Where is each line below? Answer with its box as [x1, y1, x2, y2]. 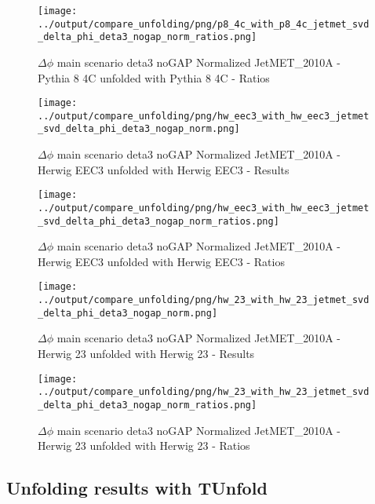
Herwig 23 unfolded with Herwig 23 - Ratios [38, 437, 250, 454]
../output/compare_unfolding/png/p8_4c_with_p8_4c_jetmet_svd [38, 18, 370, 30]
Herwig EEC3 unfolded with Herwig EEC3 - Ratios [38, 253, 285, 269]
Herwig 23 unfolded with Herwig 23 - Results [38, 345, 255, 362]
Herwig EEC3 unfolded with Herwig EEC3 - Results [38, 161, 289, 177]
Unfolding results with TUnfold [6, 476, 268, 500]
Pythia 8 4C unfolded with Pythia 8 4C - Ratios [38, 69, 270, 86]
